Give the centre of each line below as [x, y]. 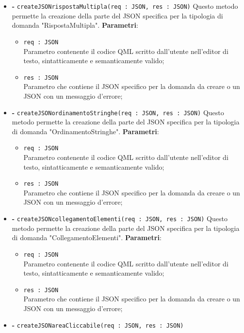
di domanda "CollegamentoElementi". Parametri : [87, 237]
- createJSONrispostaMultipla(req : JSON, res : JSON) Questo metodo [125, 6]
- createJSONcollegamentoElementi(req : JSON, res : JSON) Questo [120, 219]
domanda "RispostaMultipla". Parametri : [75, 25]
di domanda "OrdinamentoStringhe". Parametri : [85, 131]
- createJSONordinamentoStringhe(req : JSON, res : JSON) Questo [118, 112]
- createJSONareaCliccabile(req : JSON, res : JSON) [98, 324]
